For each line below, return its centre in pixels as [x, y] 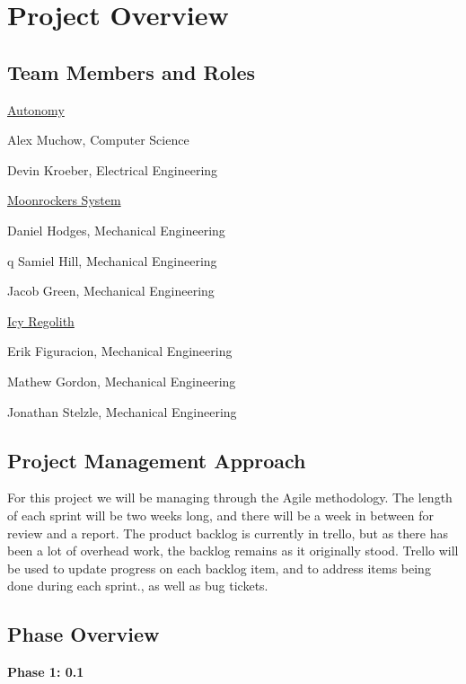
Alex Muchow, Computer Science [98, 140]
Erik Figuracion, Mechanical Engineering [120, 351]
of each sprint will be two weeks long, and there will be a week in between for [221, 515]
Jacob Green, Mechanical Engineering [111, 291]
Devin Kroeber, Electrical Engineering [113, 169]
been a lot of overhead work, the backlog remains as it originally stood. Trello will [233, 551]
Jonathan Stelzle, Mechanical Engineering [122, 411]
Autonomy [36, 109]
